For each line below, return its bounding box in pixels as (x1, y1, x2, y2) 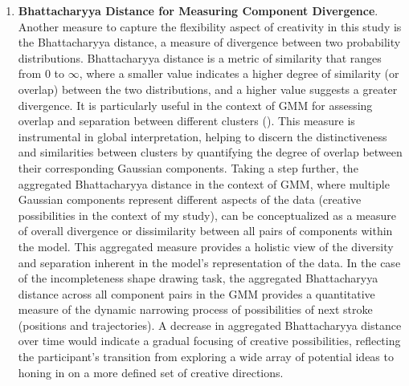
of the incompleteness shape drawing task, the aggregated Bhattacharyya (18, 270, 378, 286)
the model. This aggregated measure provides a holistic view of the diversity (18, 238, 394, 254)
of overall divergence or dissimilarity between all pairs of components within (18, 222, 393, 239)
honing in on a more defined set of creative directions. (18, 364, 284, 380)
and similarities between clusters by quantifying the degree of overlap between (18, 144, 403, 160)
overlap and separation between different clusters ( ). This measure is (18, 112, 355, 129)
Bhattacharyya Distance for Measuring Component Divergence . (18, 2, 378, 18)
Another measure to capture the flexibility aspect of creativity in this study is (18, 18, 402, 35)
